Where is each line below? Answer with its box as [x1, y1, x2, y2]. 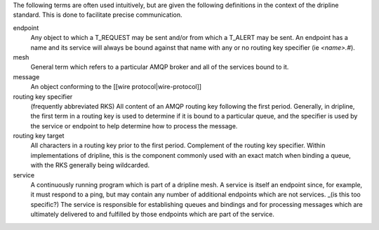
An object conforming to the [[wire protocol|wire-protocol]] [30, 83, 202, 91]
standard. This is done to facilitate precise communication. [13, 11, 182, 19]
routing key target [13, 132, 65, 140]
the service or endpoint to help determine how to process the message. [30, 121, 238, 130]
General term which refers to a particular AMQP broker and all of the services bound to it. [30, 63, 289, 72]
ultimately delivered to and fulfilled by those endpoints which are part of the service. [30, 210, 275, 219]
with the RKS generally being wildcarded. [30, 161, 150, 170]
